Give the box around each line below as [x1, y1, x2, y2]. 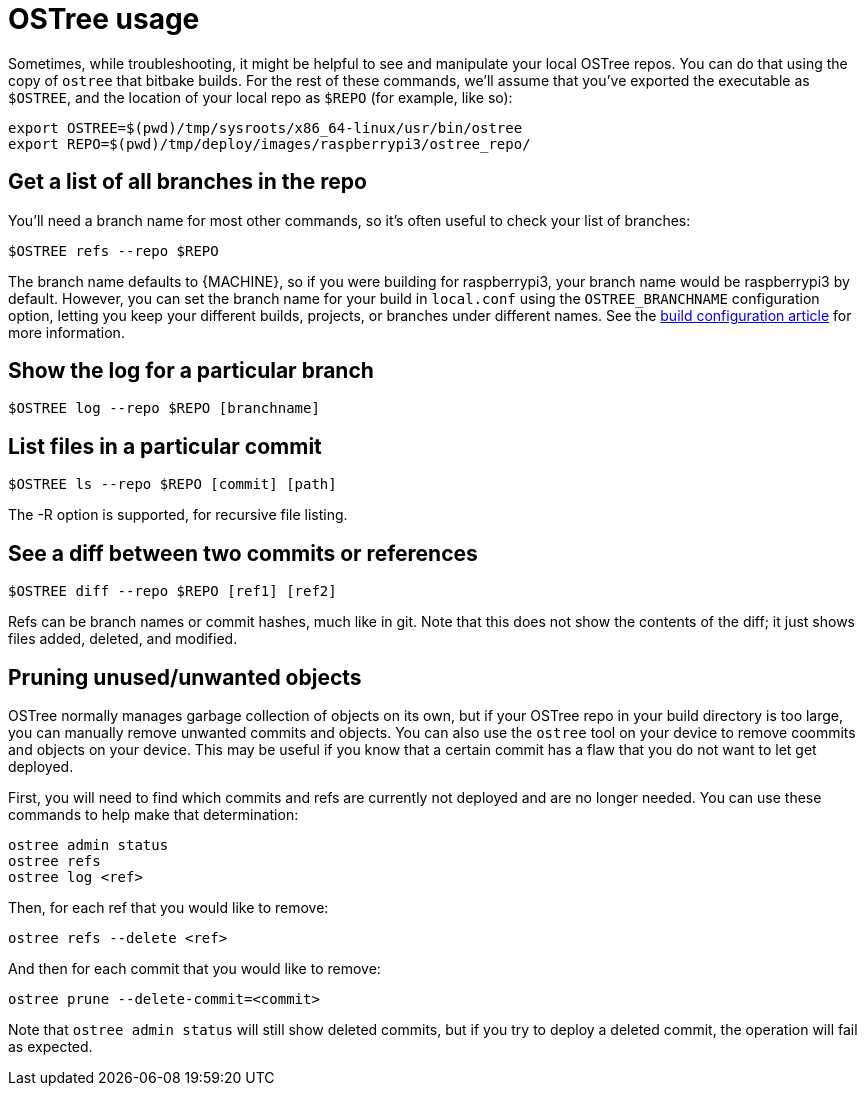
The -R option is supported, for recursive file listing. [8, 506, 348, 524]
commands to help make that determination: [8, 805, 299, 823]
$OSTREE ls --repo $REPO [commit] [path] [8, 476, 337, 493]
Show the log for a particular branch [8, 358, 374, 384]
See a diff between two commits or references [8, 540, 478, 566]
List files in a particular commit [8, 433, 322, 459]
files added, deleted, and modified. [8, 630, 238, 648]
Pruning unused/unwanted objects [8, 664, 362, 690]
